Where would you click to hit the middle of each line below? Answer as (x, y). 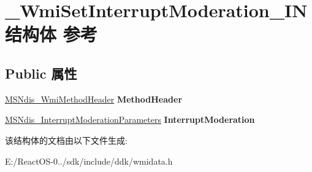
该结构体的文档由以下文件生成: (66, 140)
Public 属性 (41, 73)
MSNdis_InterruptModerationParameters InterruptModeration (130, 119)
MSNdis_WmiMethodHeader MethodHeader (94, 99)
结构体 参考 (51, 34)
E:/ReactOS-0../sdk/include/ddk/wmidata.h (89, 161)
